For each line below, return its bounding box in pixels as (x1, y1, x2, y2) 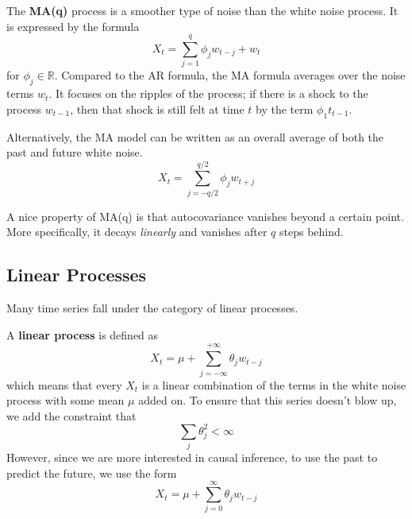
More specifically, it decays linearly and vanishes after (6, 223, 268, 240)
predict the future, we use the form (6, 464, 177, 481)
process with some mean (6, 392, 125, 409)
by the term (256, 100, 314, 117)
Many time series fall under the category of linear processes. (6, 300, 298, 316)
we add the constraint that (6, 407, 137, 424)
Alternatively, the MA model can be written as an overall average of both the (6, 128, 384, 145)
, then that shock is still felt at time (70, 100, 245, 117)
